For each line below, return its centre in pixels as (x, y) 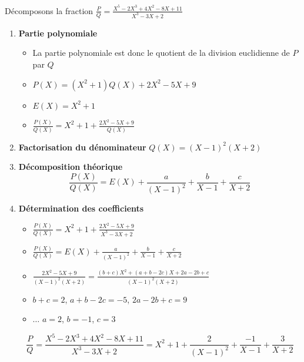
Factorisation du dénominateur (82, 147)
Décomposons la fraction (49, 10)
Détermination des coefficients (81, 208)
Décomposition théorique (71, 167)
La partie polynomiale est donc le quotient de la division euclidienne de (161, 53)
